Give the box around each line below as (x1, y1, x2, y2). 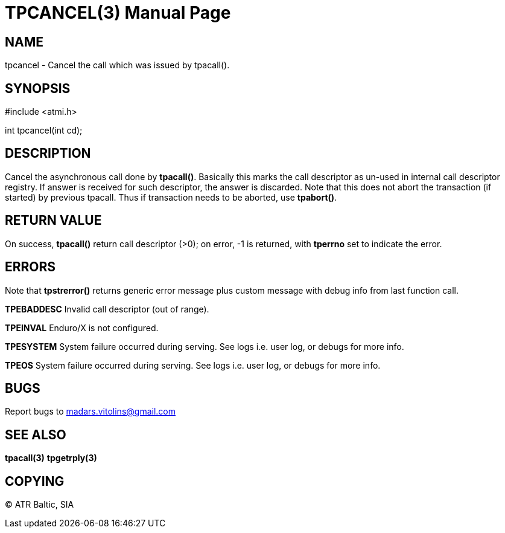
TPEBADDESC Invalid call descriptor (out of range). (5, 303, 209, 314)
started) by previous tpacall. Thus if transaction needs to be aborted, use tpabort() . (5, 192, 337, 202)
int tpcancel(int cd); (5, 125, 83, 136)
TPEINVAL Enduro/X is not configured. (5, 322, 159, 333)
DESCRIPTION (5, 146, 91, 161)
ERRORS (5, 259, 56, 275)
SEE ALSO (5, 427, 66, 442)
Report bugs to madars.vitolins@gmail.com (5, 406, 176, 417)
